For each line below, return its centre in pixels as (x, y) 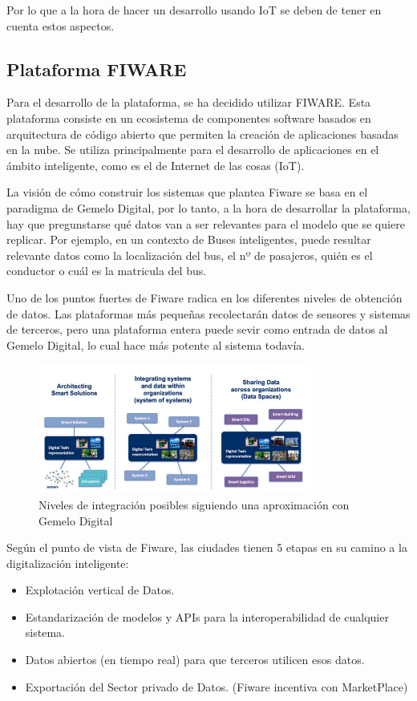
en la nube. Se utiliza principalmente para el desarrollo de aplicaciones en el (193, 150)
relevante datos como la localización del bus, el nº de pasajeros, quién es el (190, 255)
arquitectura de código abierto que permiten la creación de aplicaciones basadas (202, 134)
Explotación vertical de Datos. (100, 590)
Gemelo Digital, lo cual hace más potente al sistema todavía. (156, 344)
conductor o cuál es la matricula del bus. (107, 271)
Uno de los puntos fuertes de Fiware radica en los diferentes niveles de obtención (204, 297)
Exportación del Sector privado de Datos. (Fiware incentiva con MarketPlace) (217, 686)
